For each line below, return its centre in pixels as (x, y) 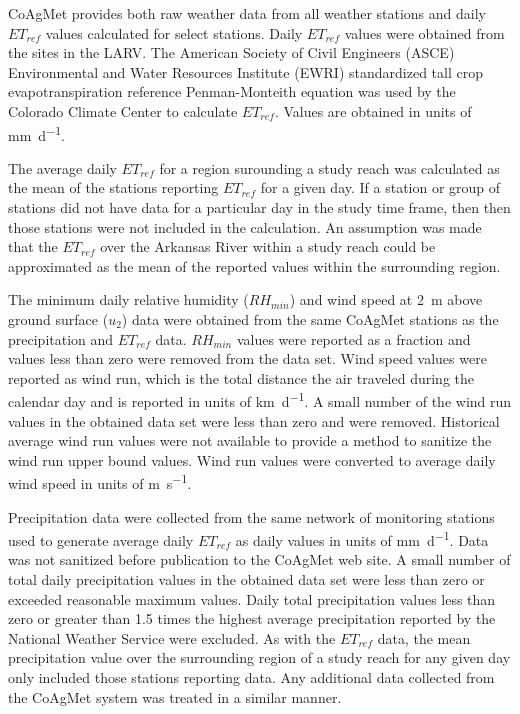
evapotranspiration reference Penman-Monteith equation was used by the (232, 91)
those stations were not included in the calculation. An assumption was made (245, 226)
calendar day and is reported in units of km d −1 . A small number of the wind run (260, 399)
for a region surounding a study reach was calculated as (329, 167)
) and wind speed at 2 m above (386, 299)
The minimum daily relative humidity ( (128, 299)
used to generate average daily (101, 539)
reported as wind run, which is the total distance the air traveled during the (241, 377)
